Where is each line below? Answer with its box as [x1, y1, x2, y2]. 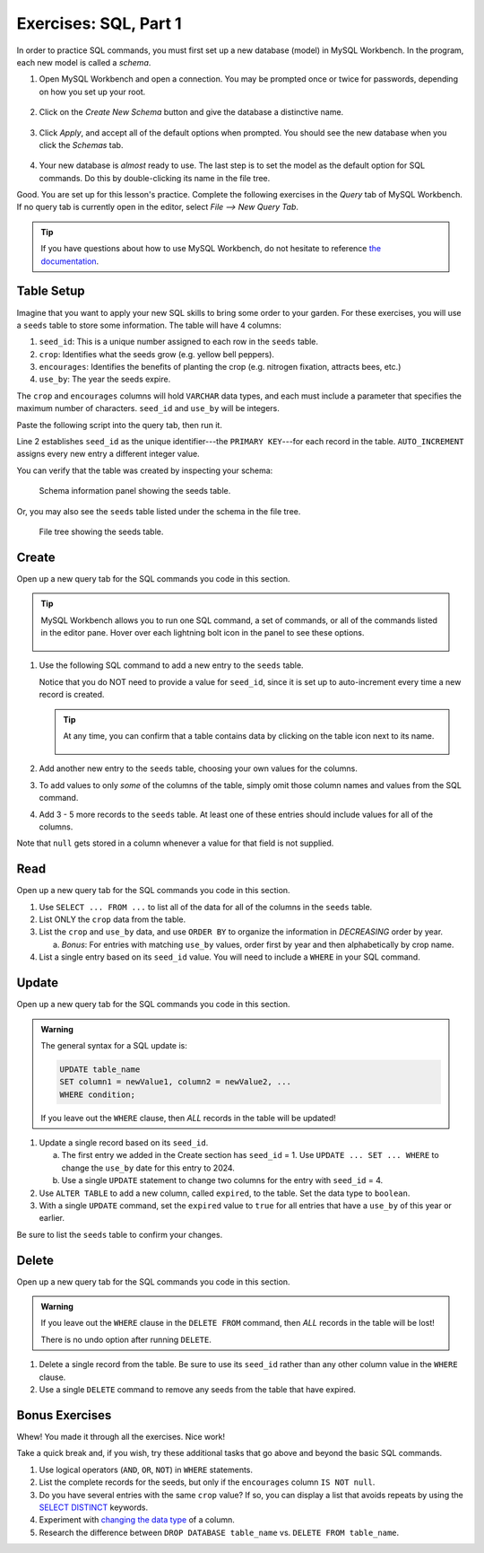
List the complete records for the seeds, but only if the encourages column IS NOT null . [39, 1477, 376, 1487]
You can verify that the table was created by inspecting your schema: [16, 465, 273, 476]
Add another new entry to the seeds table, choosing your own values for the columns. [39, 763, 358, 774]
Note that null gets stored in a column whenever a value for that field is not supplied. [16, 838, 334, 848]
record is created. [39, 689, 105, 700]
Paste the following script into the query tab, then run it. [16, 419, 223, 430]
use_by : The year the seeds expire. [39, 373, 171, 385]
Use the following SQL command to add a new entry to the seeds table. [39, 660, 304, 671]
